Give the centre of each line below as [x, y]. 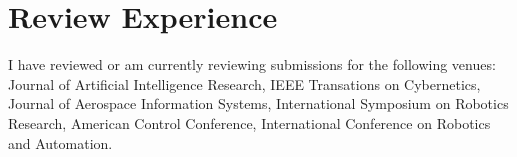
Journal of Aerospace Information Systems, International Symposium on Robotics [258, 103]
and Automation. [60, 142]
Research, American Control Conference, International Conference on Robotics [249, 122]
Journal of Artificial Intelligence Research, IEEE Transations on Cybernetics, [244, 83]
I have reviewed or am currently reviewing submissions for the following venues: [252, 64]
